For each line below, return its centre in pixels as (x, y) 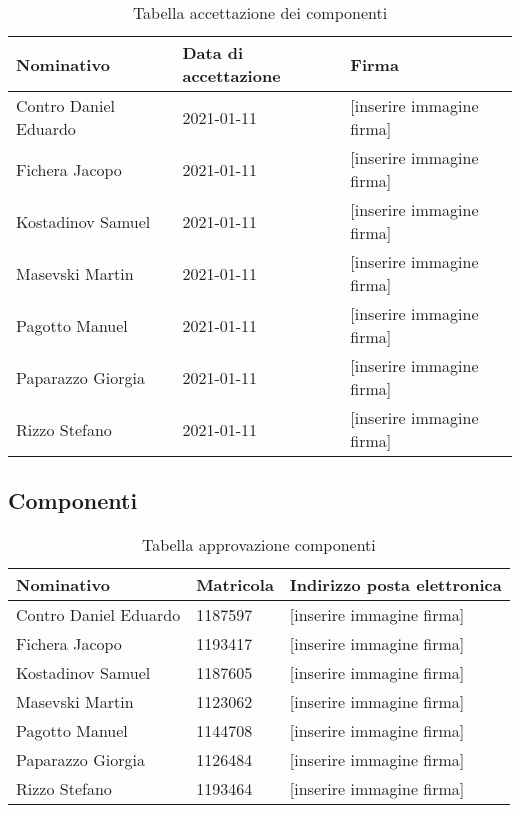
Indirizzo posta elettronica (395, 585)
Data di (213, 52)
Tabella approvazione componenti (258, 545)
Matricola (235, 585)
